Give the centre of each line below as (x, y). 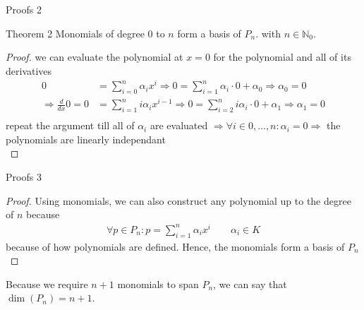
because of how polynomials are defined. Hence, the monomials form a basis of (175, 246)
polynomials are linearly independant (86, 139)
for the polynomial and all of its (282, 57)
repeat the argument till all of (70, 125)
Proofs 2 (24, 9)
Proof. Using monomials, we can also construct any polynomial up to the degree (178, 200)
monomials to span (158, 284)
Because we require (47, 284)
